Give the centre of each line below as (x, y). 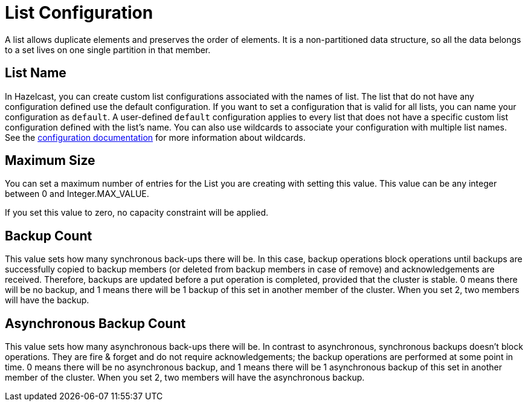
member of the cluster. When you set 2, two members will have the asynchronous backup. (185, 378)
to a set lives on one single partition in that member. (108, 50)
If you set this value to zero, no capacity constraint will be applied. (137, 213)
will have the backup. (47, 300)
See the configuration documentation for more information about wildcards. (155, 137)
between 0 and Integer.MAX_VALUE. (77, 194)
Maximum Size (50, 161)
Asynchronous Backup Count (95, 323)
